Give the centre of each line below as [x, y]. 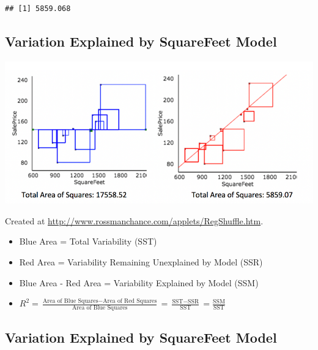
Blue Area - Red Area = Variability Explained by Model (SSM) [139, 282]
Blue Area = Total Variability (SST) [88, 241]
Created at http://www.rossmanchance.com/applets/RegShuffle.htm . [134, 220]
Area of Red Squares [130, 301]
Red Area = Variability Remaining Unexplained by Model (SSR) [141, 261]
